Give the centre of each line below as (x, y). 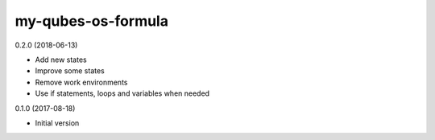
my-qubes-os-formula (92, 21)
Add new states (61, 60)
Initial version (57, 123)
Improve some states (70, 71)
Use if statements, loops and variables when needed (122, 93)
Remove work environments (81, 82)
